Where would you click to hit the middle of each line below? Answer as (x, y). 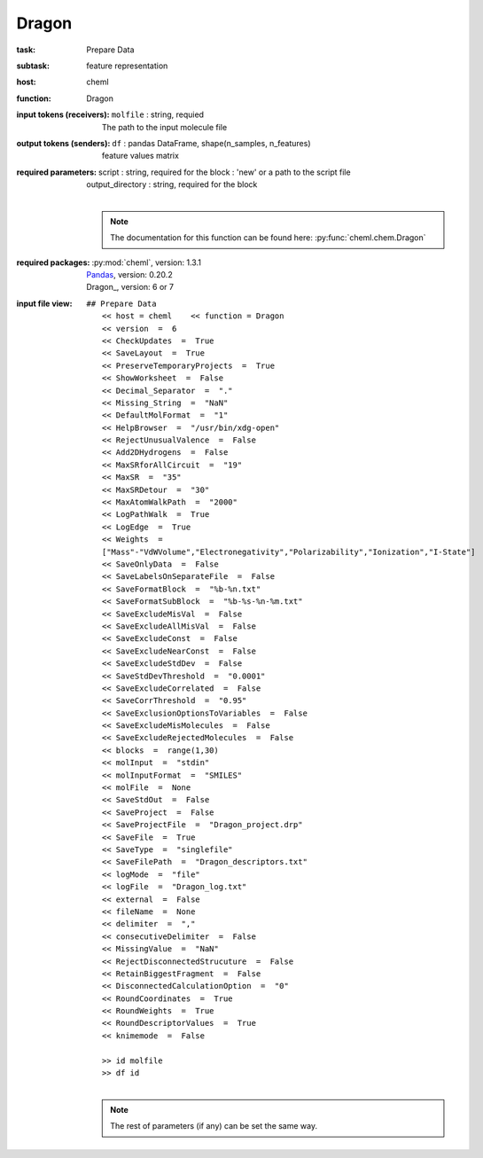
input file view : (44, 303)
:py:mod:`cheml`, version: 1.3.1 (146, 262)
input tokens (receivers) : (63, 114)
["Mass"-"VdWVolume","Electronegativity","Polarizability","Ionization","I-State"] (289, 552)
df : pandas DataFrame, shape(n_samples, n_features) (211, 143)
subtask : (33, 66)
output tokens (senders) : (63, 143)
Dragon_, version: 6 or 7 (130, 287)
